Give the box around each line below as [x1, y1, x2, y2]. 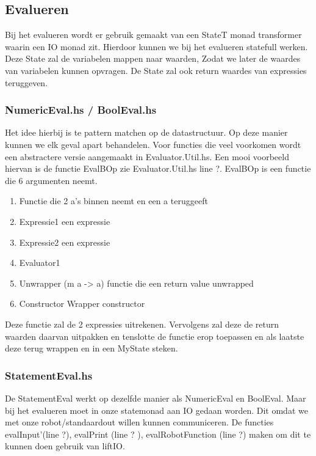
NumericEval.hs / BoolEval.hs [5, 102, 157, 117]
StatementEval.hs [5, 367, 93, 383]
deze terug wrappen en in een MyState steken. [5, 342, 178, 355]
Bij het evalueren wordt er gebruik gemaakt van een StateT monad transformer [5, 28, 302, 41]
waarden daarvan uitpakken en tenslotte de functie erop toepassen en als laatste [5, 329, 304, 342]
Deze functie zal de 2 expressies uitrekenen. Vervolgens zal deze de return [5, 317, 279, 330]
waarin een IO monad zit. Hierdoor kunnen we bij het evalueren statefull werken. [5, 40, 308, 53]
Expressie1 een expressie [19, 215, 110, 227]
